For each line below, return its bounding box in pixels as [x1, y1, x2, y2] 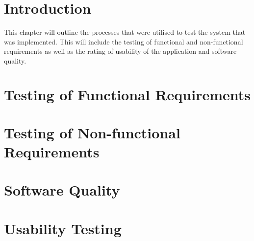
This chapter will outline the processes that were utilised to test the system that [4, 26, 246, 37]
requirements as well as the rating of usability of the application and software [4, 46, 237, 56]
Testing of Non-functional [4, 122, 180, 142]
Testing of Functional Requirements [4, 84, 251, 104]
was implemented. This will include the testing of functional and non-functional [4, 36, 243, 46]
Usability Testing [4, 218, 122, 238]
